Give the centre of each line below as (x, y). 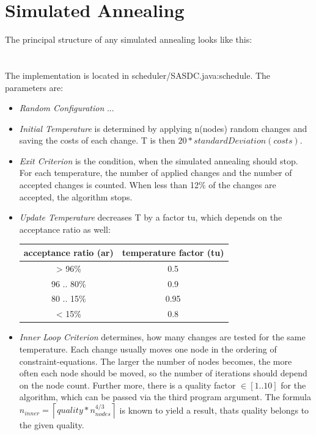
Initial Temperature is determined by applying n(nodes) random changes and (163, 128)
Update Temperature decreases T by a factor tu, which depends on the (151, 217)
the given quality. (52, 424)
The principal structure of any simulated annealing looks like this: (129, 39)
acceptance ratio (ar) (68, 252)
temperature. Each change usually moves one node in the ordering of (148, 349)
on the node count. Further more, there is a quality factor (127, 385)
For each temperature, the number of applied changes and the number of (156, 173)
